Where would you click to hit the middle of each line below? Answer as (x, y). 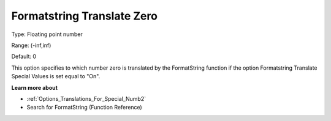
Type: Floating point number (47, 34)
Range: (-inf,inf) (31, 45)
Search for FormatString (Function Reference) (84, 108)
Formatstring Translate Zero (84, 16)
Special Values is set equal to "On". (56, 76)
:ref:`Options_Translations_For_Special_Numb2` (86, 98)
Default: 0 (24, 57)
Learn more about (35, 87)
